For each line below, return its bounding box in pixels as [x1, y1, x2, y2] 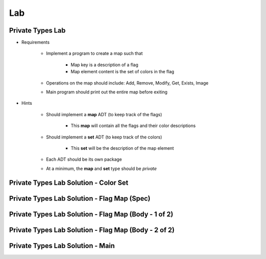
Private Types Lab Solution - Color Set [9, 178, 129, 187]
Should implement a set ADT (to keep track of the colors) [46, 134, 163, 140]
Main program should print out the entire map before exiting [46, 89, 167, 95]
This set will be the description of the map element [70, 145, 174, 151]
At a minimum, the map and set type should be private [46, 166, 157, 172]
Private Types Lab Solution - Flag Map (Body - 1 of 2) [9, 210, 173, 218]
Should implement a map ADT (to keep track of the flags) [46, 111, 163, 117]
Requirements [21, 40, 50, 45]
